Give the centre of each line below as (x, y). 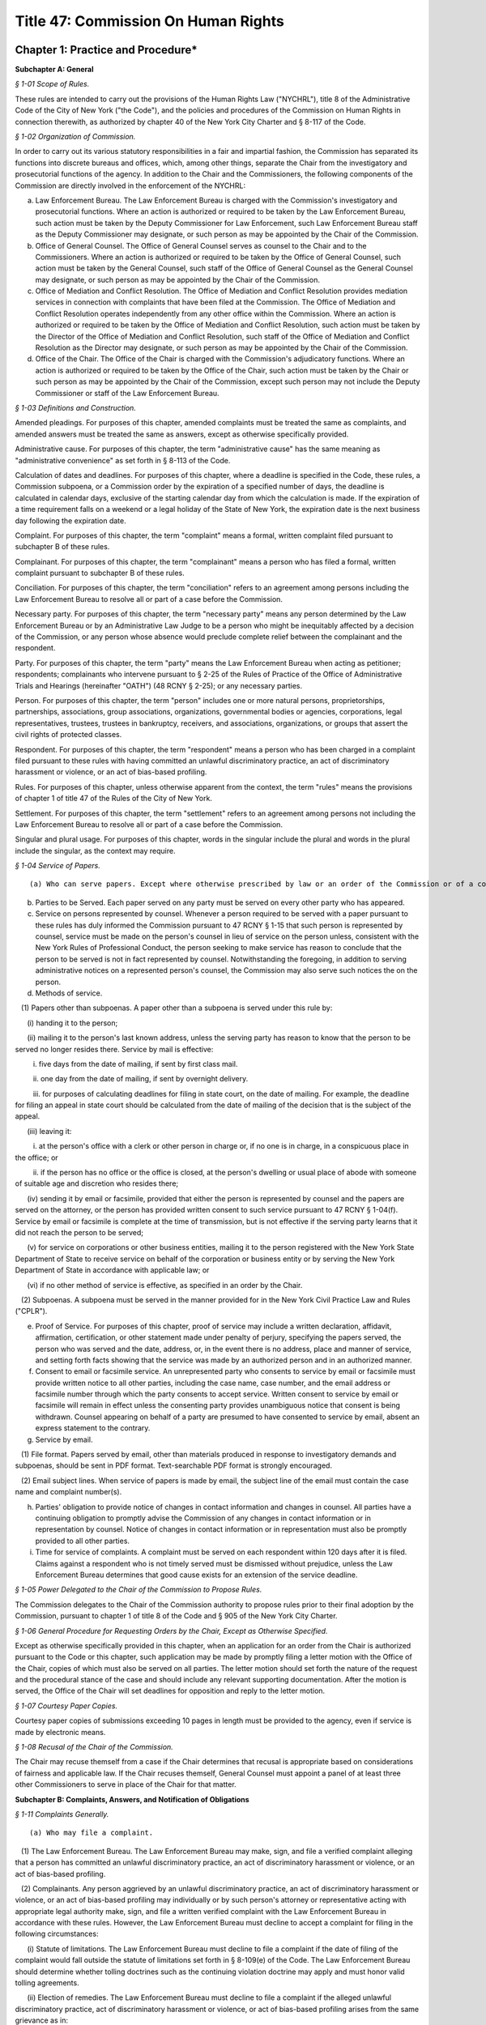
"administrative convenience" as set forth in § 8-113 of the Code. (123, 460)
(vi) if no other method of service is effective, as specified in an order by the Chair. (165, 1285)
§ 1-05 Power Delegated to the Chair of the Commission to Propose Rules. (139, 1590)
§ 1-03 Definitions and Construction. (76, 408)
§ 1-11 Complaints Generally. (62, 1814)
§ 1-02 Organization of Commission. (75, 137)
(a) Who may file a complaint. (92, 1833)
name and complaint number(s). (68, 1492)
